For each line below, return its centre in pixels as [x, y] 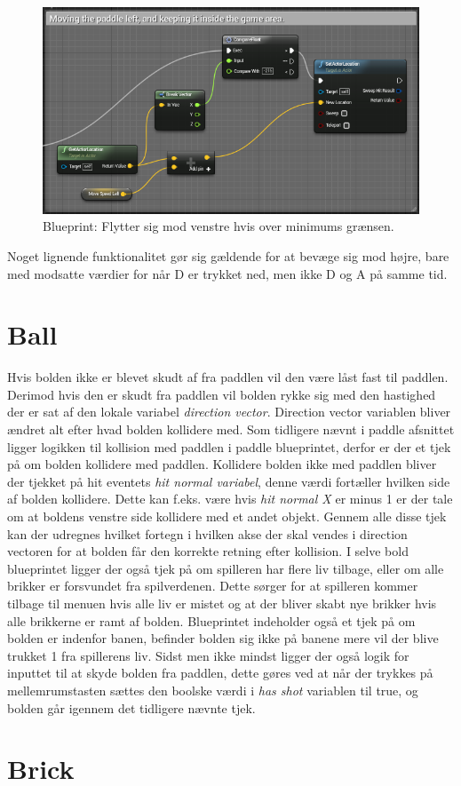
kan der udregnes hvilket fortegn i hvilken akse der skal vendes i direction [207, 533]
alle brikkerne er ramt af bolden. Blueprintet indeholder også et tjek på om [211, 620]
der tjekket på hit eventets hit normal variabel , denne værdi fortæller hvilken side [229, 481]
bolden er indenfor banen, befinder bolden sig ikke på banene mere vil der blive [223, 638]
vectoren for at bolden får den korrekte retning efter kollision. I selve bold [208, 551]
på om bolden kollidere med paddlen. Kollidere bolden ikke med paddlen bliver [222, 464]
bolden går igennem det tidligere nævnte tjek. [131, 707]
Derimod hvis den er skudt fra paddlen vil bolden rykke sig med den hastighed [222, 394]
